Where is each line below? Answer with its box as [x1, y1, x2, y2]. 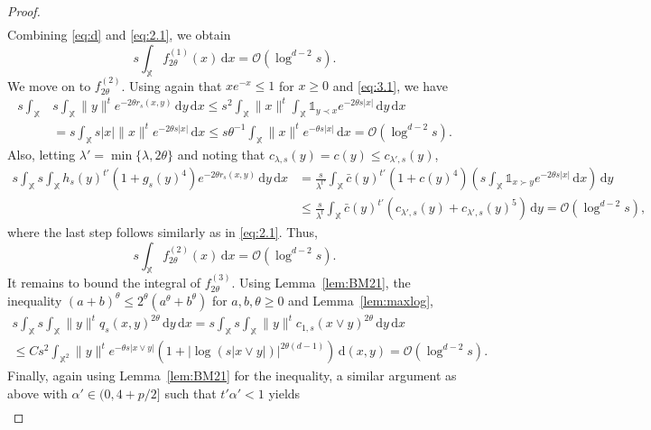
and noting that [177, 144, 265, 163]
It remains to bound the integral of [7, 273, 201, 292]
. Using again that [121, 76, 222, 95]
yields [268, 383, 301, 402]
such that [164, 383, 217, 402]
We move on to [7, 76, 91, 95]
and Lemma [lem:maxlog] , [288, 290, 433, 309]
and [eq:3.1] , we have [332, 76, 448, 95]
